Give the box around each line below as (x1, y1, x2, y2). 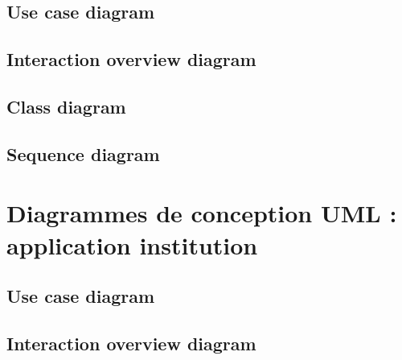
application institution (6, 228, 258, 261)
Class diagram (6, 93, 126, 118)
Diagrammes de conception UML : (6, 197, 397, 230)
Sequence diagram (6, 141, 160, 166)
